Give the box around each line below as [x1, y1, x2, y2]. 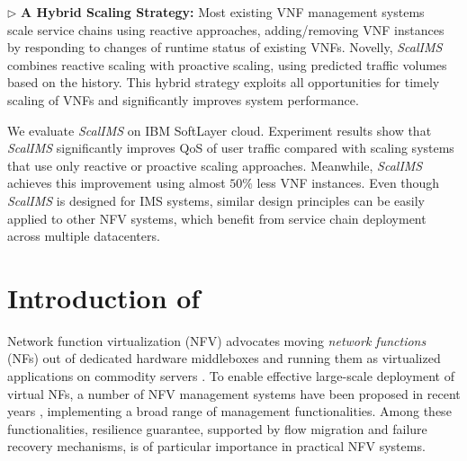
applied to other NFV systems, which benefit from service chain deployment [7, 208, 427, 227]
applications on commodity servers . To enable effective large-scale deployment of [7, 367, 454, 386]
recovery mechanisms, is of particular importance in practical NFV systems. [7, 437, 426, 456]
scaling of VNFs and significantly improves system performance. [7, 90, 359, 109]
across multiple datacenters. [7, 226, 160, 245]
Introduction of [7, 279, 201, 315]
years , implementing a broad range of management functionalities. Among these [7, 402, 452, 421]
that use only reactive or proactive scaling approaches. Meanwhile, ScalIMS [7, 155, 423, 174]
